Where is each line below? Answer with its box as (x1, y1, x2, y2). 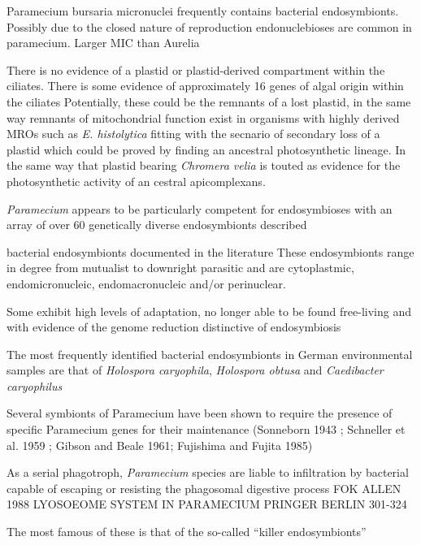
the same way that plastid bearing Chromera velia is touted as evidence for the (7, 157, 401, 174)
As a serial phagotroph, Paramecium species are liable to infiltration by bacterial (7, 464, 409, 481)
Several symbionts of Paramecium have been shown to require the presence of (7, 404, 393, 422)
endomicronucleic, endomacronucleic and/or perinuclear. (7, 275, 286, 292)
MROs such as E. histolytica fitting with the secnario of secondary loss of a (7, 125, 380, 142)
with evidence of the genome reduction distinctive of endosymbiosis (7, 318, 341, 335)
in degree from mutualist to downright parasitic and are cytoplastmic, (7, 259, 354, 276)
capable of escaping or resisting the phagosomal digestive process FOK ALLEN (7, 479, 401, 496)
